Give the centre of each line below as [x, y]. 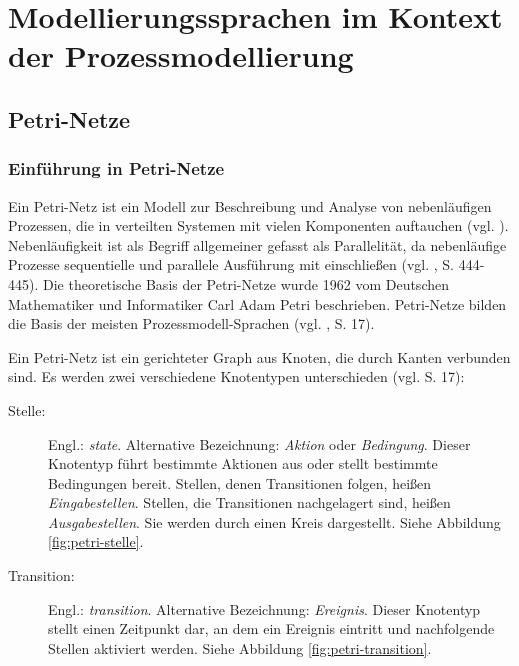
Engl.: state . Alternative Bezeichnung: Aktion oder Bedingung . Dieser [259, 443]
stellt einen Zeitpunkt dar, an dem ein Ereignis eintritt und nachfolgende [271, 628]
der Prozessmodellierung [181, 55]
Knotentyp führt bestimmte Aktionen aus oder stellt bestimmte [243, 463]
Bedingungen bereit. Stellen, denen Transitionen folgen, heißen [240, 482]
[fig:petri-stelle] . [96, 541]
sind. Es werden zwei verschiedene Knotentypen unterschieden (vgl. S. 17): [236, 376]
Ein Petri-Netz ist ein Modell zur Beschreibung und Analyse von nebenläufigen [250, 205]
